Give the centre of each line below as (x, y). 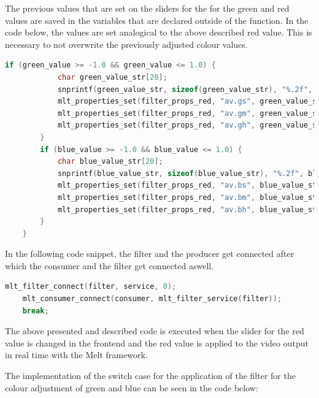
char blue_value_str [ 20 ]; (110, 162)
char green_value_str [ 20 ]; (112, 77)
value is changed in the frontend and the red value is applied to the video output (157, 343)
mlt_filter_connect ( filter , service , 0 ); (91, 287)
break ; (36, 311)
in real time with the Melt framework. (76, 355)
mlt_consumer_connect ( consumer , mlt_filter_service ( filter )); (152, 299)
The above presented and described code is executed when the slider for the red (155, 331)
